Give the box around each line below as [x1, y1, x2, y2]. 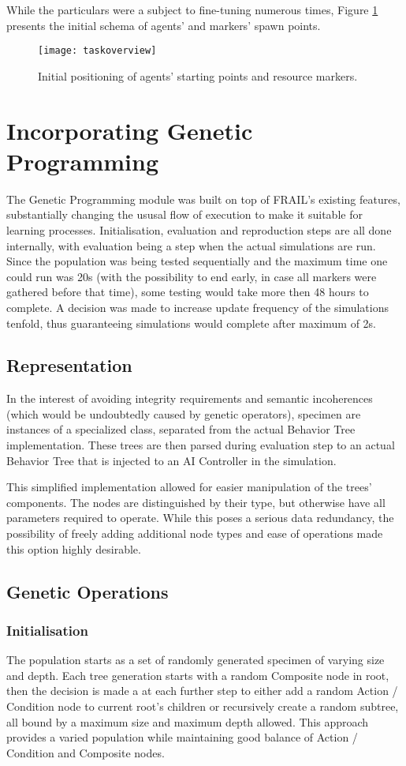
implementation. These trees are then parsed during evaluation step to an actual [6, 437, 395, 453]
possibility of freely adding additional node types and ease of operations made [6, 525, 383, 542]
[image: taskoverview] [38, 45, 157, 57]
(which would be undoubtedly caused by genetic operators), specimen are [6, 405, 361, 422]
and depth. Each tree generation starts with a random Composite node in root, [6, 666, 389, 683]
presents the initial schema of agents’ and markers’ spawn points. [6, 17, 321, 33]
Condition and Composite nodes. [6, 744, 165, 760]
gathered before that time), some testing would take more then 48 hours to [6, 283, 369, 300]
